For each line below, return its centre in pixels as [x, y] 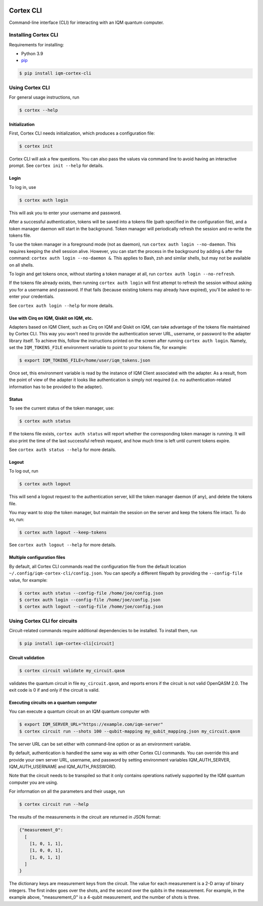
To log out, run [24, 471]
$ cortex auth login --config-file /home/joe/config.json [90, 600]
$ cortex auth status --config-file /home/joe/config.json [91, 593]
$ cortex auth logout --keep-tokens [63, 532]
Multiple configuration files [37, 557]
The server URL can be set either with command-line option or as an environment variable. [100, 744]
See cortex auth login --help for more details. [61, 306]
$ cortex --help [39, 110]
